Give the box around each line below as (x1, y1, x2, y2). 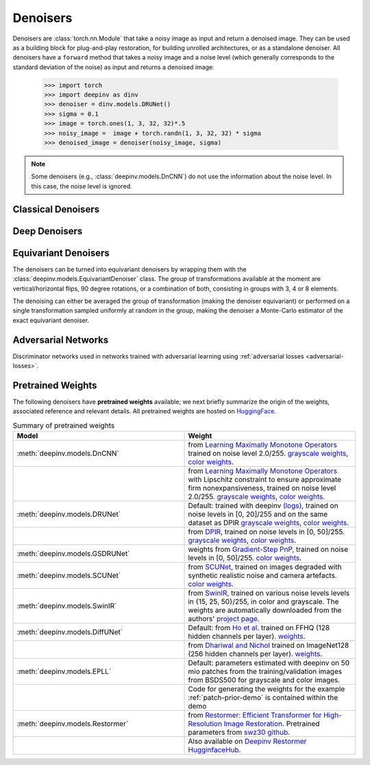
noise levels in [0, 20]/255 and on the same (188, 509, 328, 519)
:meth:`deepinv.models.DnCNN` (16, 449, 120, 459)
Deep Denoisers (12, 225, 83, 236)
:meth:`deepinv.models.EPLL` (16, 667, 112, 677)
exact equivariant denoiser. (12, 316, 90, 324)
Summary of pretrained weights (12, 420, 115, 430)
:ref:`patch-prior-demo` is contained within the (188, 693, 338, 703)
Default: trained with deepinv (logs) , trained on (188, 501, 338, 511)
